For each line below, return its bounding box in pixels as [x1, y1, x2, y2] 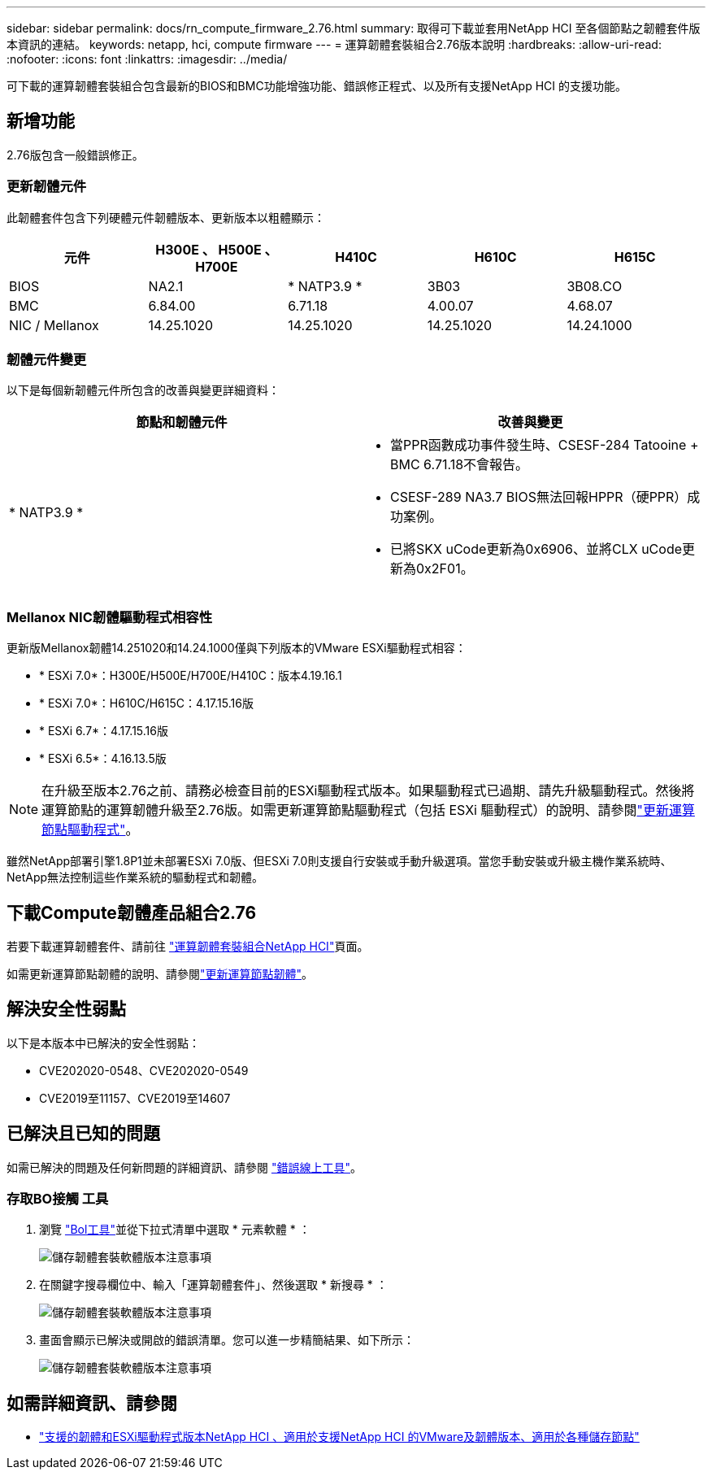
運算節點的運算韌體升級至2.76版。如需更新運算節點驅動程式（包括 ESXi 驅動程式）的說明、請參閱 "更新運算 [41, 802, 695, 819]
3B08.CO [567, 277, 623, 294]
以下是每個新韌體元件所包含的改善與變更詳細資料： [7, 383, 280, 398]
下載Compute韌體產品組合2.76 [7, 902, 257, 923]
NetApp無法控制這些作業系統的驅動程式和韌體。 [7, 870, 264, 885]
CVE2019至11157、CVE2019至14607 [39, 1091, 231, 1105]
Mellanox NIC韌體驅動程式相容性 [7, 608, 213, 625]
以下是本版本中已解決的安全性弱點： [7, 1035, 200, 1050]
